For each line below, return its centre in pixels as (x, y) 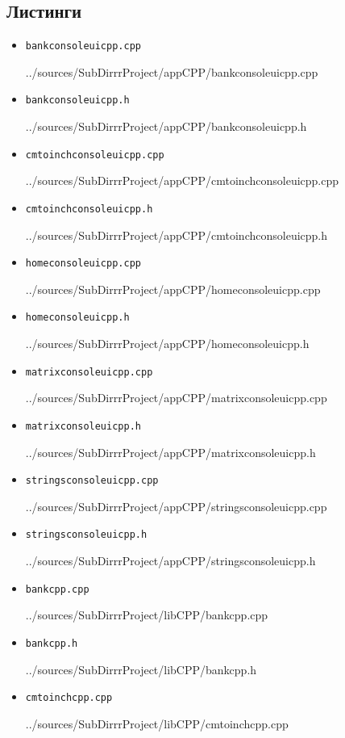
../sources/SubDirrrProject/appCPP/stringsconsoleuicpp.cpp (176, 506)
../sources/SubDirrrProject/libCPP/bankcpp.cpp (147, 615)
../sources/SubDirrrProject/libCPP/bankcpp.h (141, 669)
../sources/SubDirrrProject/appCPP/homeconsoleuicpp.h (167, 344)
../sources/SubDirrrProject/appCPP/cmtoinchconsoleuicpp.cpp (182, 180)
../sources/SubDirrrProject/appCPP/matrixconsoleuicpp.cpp (176, 398)
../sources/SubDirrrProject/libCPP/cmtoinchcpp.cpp (157, 723)
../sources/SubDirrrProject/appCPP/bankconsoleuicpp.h (166, 126)
